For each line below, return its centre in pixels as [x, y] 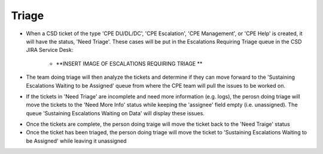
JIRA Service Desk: [50, 50]
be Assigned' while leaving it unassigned [76, 141]
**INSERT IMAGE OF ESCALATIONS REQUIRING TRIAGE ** [129, 63]
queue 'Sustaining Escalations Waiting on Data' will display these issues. [115, 113]
